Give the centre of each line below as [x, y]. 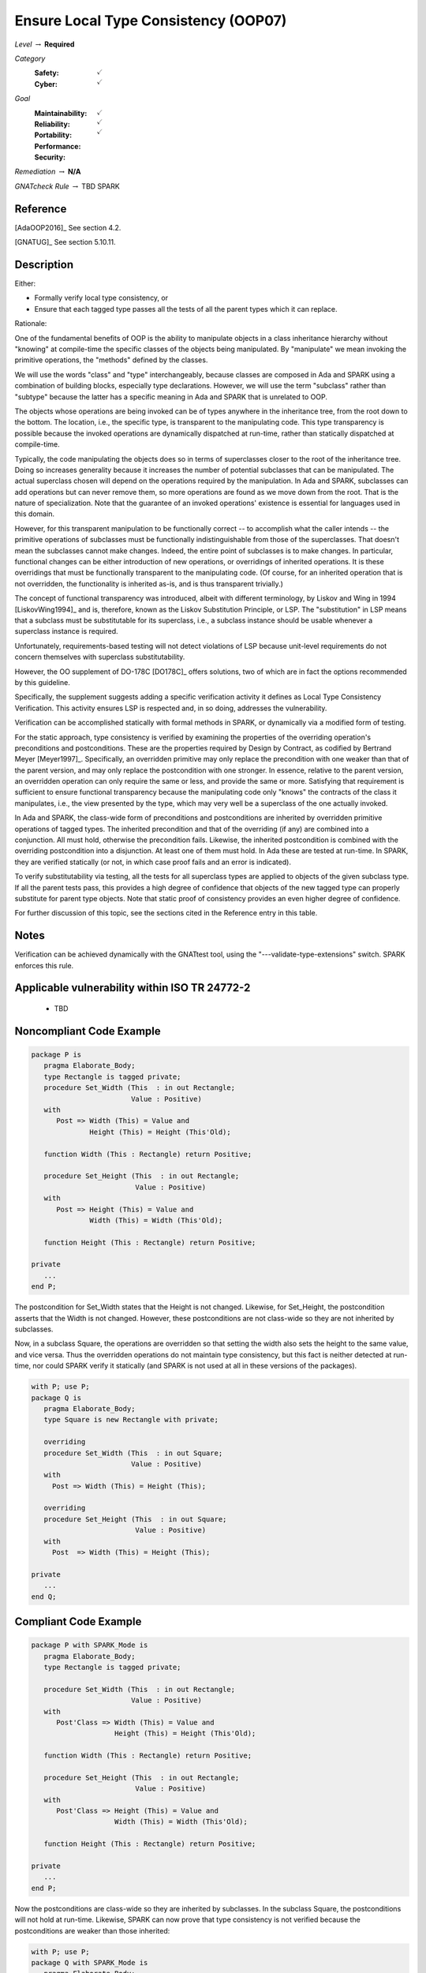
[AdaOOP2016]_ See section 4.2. [68, 227]
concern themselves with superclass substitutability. [100, 657]
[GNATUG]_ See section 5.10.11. [65, 242]
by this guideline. [42, 682]
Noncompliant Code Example [88, 1031]
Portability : [53, 135]
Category [30, 58]
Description [44, 264]
